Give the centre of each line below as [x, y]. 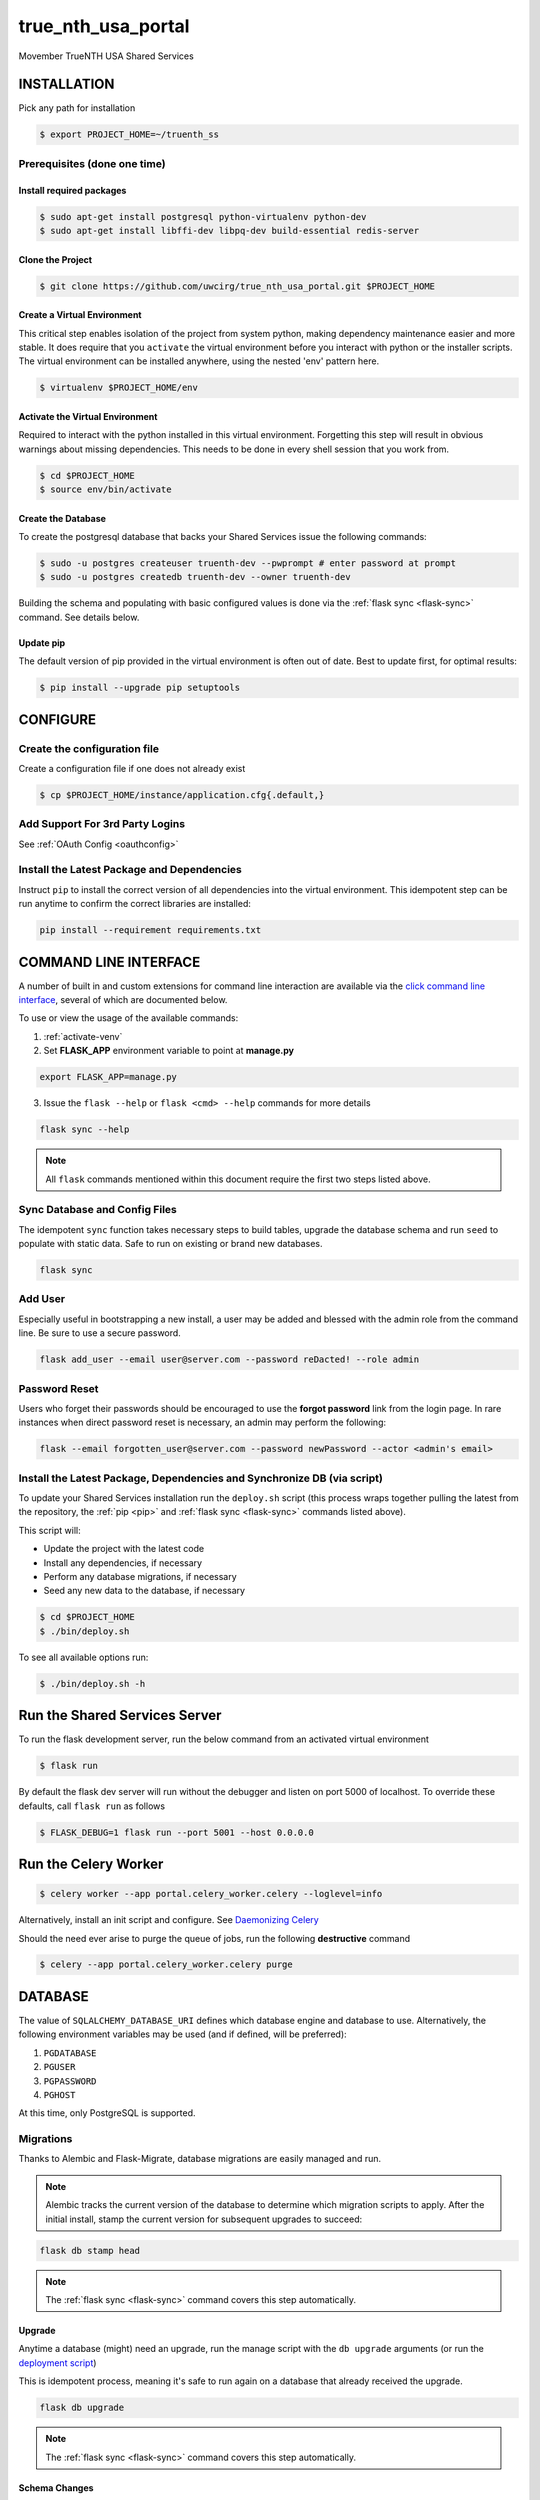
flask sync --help [84, 1129]
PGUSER [59, 2067]
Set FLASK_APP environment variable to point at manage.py [169, 1051]
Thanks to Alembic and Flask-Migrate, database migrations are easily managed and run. [200, 2159]
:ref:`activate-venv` [83, 1036]
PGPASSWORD [70, 2081]
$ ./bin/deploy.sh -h [92, 1683]
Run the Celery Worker [91, 1863]
